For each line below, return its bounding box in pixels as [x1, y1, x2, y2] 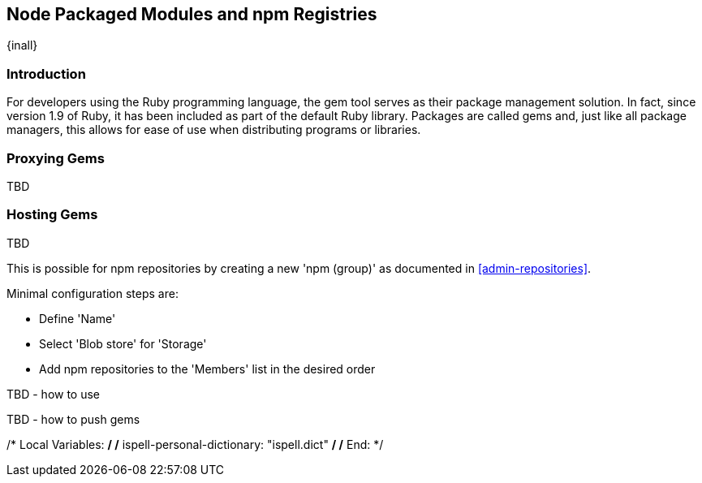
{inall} [6, 38, 38, 53]
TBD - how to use [6, 386, 101, 401]
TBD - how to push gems [6, 412, 140, 426]
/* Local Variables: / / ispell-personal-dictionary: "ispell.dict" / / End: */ [6, 437, 384, 451]
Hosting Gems [6, 206, 98, 223]
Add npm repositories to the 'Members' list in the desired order [39, 361, 376, 376]
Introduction [6, 65, 86, 82]
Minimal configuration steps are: [6, 286, 179, 300]
